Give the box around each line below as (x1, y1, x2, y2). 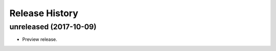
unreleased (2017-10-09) (9, 22, 97, 31)
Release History (9, 8, 79, 19)
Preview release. (22, 36, 57, 42)
